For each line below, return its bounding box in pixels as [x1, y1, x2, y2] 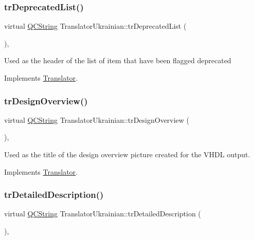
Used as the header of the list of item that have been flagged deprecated [4, 55, 231, 66]
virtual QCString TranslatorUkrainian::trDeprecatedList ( [4, 21, 187, 31]
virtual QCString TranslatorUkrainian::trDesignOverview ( [4, 114, 190, 125]
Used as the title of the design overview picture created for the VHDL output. [4, 149, 250, 159]
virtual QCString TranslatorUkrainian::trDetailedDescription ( [4, 208, 201, 219]
